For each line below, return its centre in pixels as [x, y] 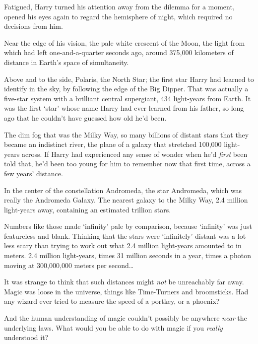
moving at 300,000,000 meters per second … [69, 265]
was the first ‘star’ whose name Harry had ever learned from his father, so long [124, 108]
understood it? [26, 337]
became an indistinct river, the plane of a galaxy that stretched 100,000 [113, 144]
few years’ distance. [33, 173]
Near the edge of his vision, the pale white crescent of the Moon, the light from [125, 42]
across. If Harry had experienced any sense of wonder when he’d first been [134, 154]
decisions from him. [33, 26]
